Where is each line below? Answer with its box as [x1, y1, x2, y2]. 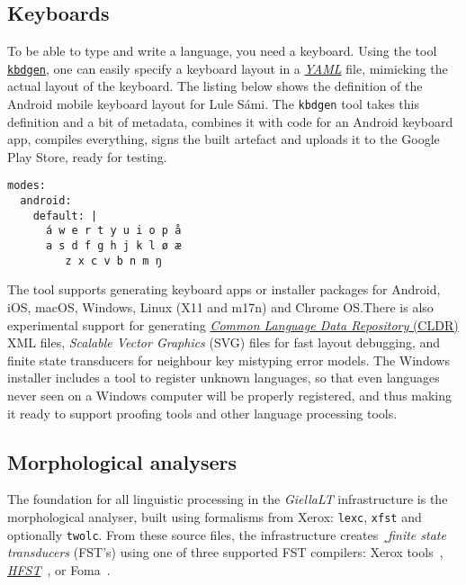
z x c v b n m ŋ [65, 254, 162, 267]
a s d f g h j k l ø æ [45, 239, 182, 253]
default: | [32, 209, 98, 222]
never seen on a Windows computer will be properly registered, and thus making [7, 385, 453, 404]
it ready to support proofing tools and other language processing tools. [7, 403, 398, 422]
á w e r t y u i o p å [45, 224, 182, 238]
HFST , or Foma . [7, 560, 111, 579]
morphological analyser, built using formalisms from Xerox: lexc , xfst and [7, 507, 422, 526]
